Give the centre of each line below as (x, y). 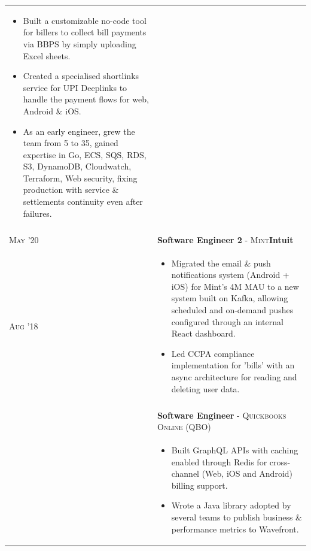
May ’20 (24, 239)
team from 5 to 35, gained (71, 143)
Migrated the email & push (221, 263)
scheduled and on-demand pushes (232, 309)
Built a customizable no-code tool (85, 20)
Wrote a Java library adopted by (231, 505)
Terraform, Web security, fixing (80, 178)
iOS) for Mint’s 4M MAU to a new (235, 286)
